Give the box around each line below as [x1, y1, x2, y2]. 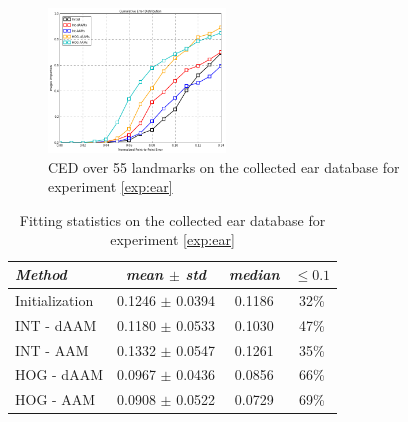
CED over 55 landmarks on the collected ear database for [48, 156, 400, 177]
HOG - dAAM [15, 364, 103, 385]
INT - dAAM [15, 314, 97, 335]
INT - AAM [15, 339, 89, 360]
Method [15, 264, 67, 285]
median [229, 264, 280, 285]
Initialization [15, 289, 94, 310]
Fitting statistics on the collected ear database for [19, 209, 326, 230]
